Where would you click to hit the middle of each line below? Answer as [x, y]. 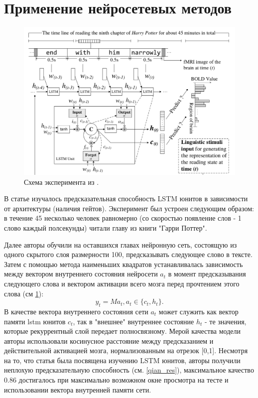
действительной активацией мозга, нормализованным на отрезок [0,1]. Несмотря [126, 350]
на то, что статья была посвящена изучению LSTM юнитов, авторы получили [122, 360]
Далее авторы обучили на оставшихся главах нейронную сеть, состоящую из [121, 244]
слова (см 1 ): [24, 293]
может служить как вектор [198, 311]
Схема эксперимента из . [62, 182]
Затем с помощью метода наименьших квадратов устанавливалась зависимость [124, 264]
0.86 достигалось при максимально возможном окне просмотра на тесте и [116, 380]
